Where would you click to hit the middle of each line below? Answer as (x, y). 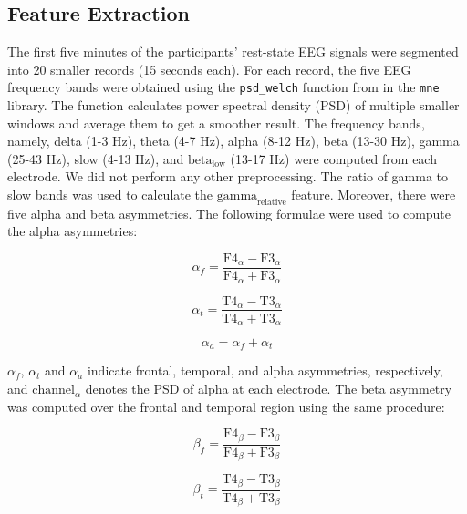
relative (272, 202)
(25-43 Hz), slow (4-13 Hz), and (96, 158)
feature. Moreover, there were (374, 195)
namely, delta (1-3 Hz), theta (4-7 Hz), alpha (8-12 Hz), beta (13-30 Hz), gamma (233, 141)
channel (53, 391)
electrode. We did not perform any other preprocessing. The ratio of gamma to (228, 176)
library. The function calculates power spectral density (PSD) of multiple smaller (233, 105)
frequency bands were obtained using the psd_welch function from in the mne (223, 87)
